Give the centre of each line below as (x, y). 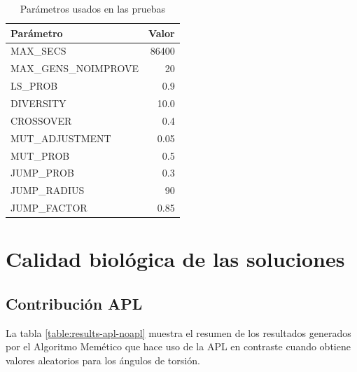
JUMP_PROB (42, 173)
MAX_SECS (38, 51)
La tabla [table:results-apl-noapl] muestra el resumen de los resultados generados (178, 332)
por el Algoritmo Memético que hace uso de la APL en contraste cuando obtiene (178, 346)
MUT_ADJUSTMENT (61, 138)
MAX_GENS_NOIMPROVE (75, 68)
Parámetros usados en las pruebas (92, 8)
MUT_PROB (40, 155)
